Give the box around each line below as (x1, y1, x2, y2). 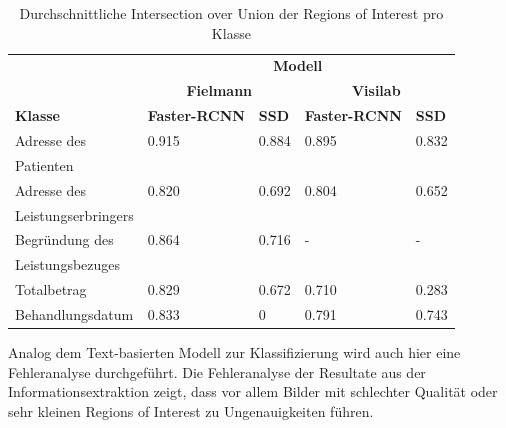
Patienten (15, 154, 74, 175)
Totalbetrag (15, 279, 87, 300)
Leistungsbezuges (15, 254, 121, 275)
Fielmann (186, 80, 253, 101)
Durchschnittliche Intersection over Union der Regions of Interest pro (19, 3, 444, 23)
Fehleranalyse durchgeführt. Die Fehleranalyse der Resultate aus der (8, 361, 426, 382)
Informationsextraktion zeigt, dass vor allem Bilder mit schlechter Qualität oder (8, 381, 498, 402)
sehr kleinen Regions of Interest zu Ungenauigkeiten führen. (8, 400, 374, 421)
